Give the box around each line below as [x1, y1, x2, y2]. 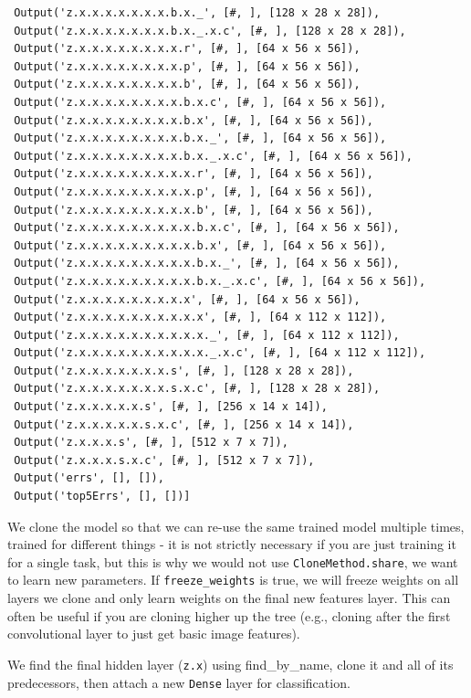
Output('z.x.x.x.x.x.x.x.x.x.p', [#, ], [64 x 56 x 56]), [14, 185, 373, 198]
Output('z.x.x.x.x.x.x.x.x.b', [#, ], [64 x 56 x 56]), [14, 78, 361, 91]
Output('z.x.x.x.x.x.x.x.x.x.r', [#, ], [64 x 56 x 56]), [14, 167, 373, 181]
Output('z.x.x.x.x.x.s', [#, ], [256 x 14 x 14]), [14, 400, 328, 414]
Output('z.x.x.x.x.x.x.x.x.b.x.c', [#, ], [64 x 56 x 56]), [14, 95, 387, 109]
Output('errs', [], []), [14, 471, 164, 485]
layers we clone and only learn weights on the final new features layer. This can [7, 588, 451, 608]
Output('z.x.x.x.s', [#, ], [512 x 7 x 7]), [14, 436, 288, 449]
